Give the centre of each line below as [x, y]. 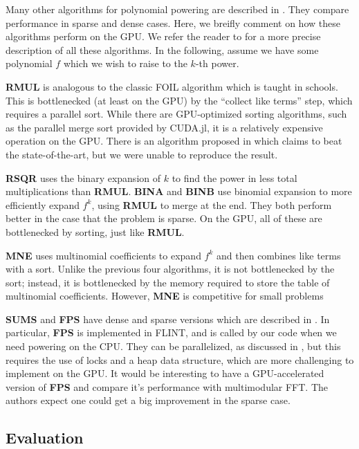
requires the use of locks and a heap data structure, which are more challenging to [180, 359]
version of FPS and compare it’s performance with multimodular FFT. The [167, 386]
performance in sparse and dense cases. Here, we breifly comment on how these [173, 22]
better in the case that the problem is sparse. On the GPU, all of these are [164, 218]
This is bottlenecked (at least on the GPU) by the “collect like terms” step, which [179, 100]
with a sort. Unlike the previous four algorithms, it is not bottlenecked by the [170, 269]
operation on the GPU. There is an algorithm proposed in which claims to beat [174, 141]
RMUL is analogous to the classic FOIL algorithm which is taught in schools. [172, 86]
